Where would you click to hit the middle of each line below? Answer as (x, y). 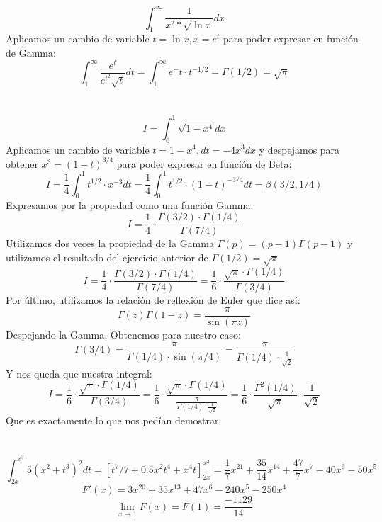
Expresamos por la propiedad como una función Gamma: (130, 205)
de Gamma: (31, 53)
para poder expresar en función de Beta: (204, 163)
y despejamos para (299, 149)
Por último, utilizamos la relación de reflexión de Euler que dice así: (153, 300)
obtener (22, 163)
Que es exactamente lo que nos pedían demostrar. (114, 420)
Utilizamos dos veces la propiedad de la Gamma (110, 243)
